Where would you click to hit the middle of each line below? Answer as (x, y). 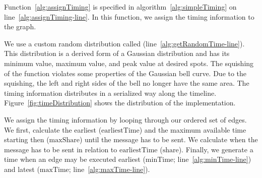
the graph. (20, 26)
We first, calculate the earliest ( (53, 129)
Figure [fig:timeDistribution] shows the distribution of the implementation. (120, 103)
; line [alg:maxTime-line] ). (109, 169)
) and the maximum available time (193, 129)
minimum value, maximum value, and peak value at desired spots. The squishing (129, 63)
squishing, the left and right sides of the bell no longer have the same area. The (127, 83)
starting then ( (27, 139)
